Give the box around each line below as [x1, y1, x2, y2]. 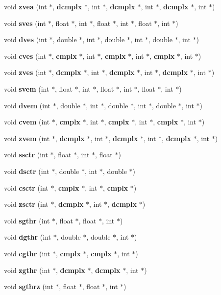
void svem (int [4, 83, 49, 94]
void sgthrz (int [4, 281, 53, 292]
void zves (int [4, 67, 47, 77]
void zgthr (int [4, 265, 50, 275]
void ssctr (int [4, 149, 48, 160]
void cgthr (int [4, 248, 50, 258]
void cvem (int [4, 117, 50, 127]
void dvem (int [4, 100, 50, 110]
